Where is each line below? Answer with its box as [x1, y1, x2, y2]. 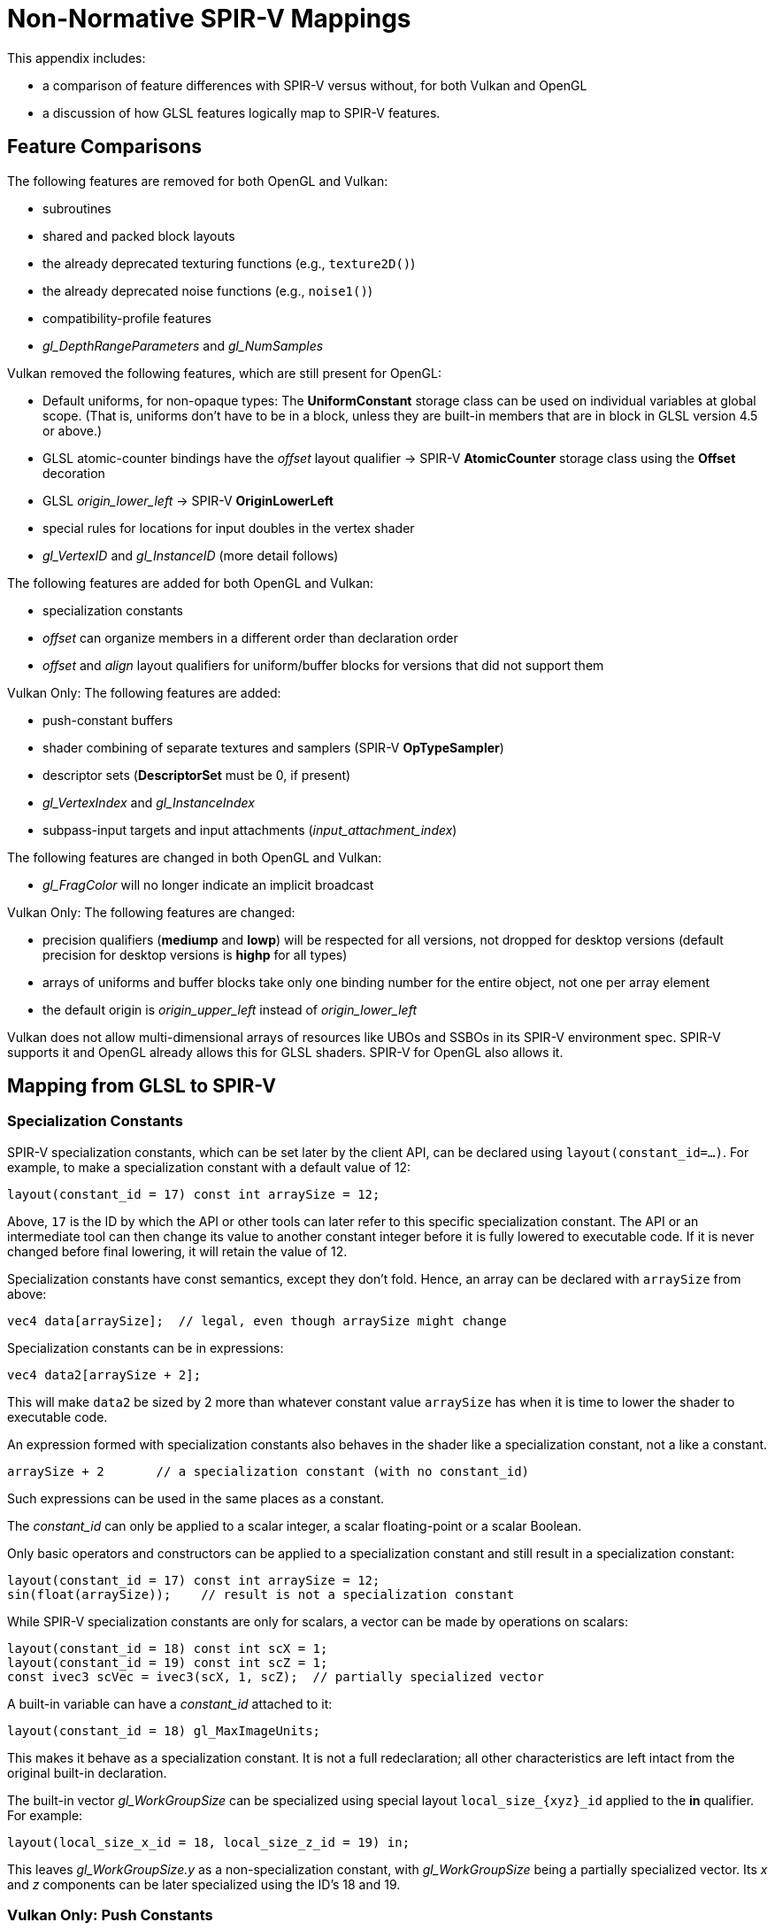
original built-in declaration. [7, 1764, 167, 1780]
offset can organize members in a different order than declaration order [42, 629, 458, 645]
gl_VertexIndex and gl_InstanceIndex [42, 794, 255, 810]
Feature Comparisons [7, 135, 202, 158]
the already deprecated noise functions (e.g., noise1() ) [42, 282, 372, 298]
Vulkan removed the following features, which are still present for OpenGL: [7, 365, 441, 381]
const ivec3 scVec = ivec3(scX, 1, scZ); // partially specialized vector [7, 1669, 544, 1684]
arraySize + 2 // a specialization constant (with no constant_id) [7, 1463, 530, 1478]
